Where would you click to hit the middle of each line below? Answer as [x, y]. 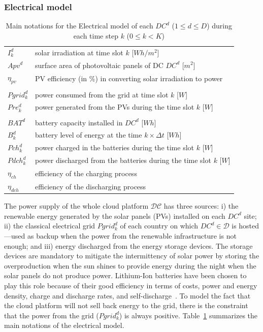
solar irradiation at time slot [79, 52]
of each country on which [159, 226]
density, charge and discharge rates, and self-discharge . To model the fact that [127, 295]
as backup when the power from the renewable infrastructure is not [132, 236]
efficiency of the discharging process [91, 186]
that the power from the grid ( [52, 315]
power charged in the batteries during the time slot [114, 147]
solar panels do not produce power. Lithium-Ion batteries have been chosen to [125, 275]
